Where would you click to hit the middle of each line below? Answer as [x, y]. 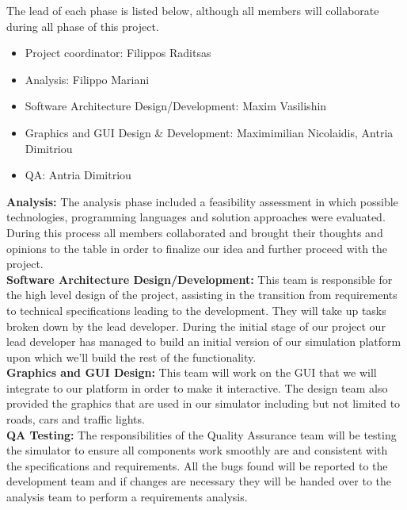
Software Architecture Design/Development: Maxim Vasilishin [176, 106]
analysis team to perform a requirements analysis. [127, 497]
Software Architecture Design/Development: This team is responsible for [200, 279]
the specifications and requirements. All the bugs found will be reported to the [197, 465]
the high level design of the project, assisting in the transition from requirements [202, 295]
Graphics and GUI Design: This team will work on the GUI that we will [192, 372]
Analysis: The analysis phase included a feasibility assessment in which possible [202, 201]
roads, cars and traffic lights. [76, 419]
